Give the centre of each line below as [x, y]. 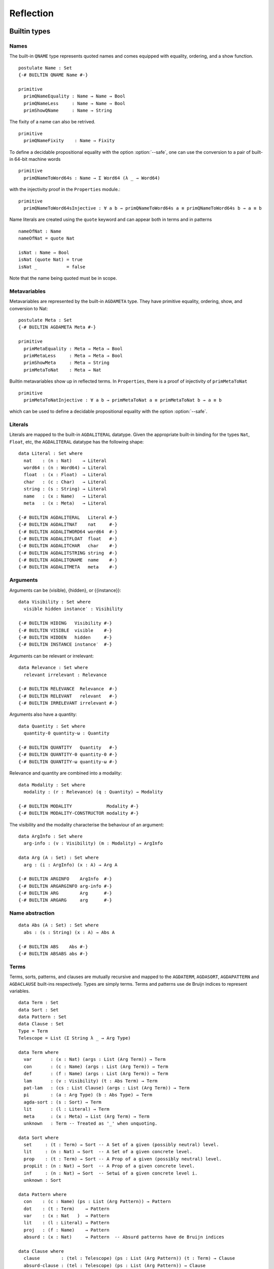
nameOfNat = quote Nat [47, 238]
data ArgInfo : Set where [51, 836]
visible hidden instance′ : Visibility [73, 609]
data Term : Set [39, 1003]
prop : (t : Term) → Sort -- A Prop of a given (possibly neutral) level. [123, 1159]
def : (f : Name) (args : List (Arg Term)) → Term [96, 1074]
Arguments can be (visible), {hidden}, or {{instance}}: [65, 590]
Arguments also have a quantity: [43, 714]
